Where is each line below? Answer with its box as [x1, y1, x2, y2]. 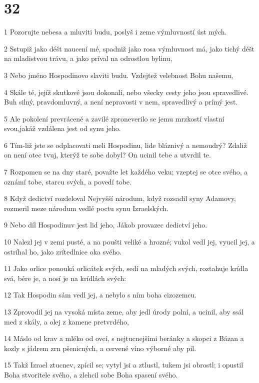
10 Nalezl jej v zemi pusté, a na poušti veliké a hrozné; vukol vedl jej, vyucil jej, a [4, 236, 255, 247]
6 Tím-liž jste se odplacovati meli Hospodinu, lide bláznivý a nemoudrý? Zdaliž [4, 139, 247, 150]
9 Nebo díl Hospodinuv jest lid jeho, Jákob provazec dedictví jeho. [4, 219, 207, 230]
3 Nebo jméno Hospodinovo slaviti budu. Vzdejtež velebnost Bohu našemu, [4, 69, 233, 80]
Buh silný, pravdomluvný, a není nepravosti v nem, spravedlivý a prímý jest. [4, 96, 238, 107]
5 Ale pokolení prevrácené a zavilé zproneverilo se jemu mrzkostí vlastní [4, 113, 224, 123]
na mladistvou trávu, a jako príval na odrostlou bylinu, [4, 53, 172, 63]
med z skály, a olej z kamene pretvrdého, [4, 316, 129, 326]
